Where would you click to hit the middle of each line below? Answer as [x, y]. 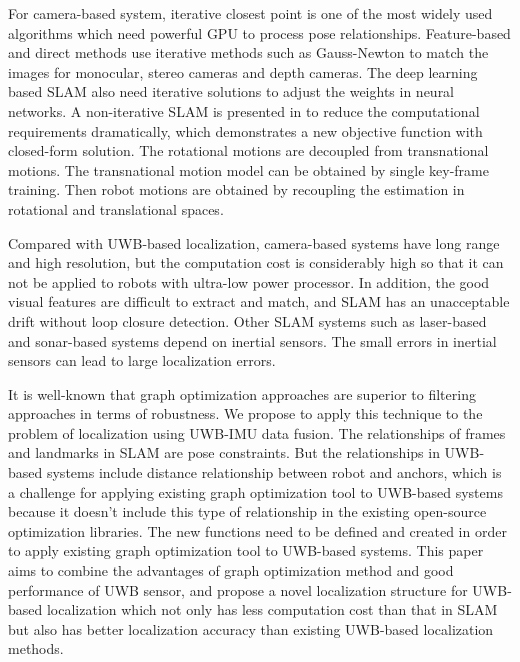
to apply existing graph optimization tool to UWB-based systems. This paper [246, 550]
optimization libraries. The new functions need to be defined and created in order [257, 530]
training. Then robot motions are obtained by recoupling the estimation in [236, 189]
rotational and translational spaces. [116, 208]
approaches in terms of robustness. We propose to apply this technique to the [245, 413]
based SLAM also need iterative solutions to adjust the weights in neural [231, 91]
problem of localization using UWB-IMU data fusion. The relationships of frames [257, 432]
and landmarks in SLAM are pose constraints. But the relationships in [224, 452]
